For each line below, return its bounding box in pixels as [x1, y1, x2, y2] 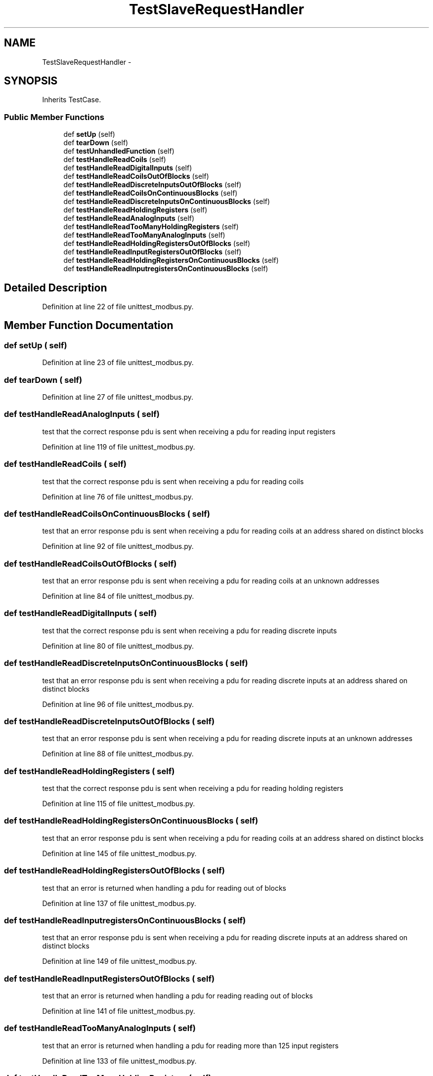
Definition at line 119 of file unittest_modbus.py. [42, 442, 195, 451]
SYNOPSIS [4, 75, 58, 87]
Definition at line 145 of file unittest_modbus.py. [42, 849, 197, 858]
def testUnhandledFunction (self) [63, 147, 174, 156]
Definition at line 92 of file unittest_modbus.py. [42, 542, 194, 551]
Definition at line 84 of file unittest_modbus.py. [42, 592, 194, 600]
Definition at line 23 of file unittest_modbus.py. [42, 358, 194, 367]
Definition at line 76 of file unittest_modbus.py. [42, 492, 193, 501]
